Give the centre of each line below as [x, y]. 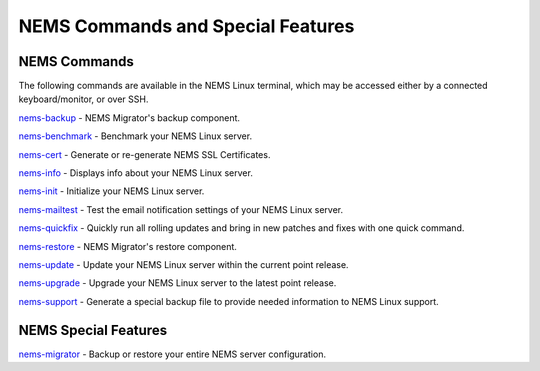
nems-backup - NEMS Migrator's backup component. [129, 117]
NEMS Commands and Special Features [186, 26]
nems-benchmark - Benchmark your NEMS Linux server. [135, 136]
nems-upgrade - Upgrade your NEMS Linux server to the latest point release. [177, 283]
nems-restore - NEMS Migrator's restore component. [127, 246]
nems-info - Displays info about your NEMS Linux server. [136, 173]
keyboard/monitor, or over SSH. [83, 99]
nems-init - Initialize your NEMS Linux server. [111, 191]
